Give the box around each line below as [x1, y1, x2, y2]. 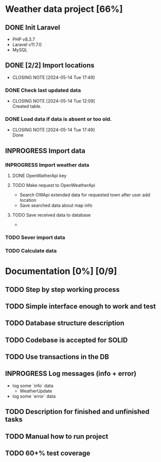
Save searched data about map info [19, 202, 93, 209]
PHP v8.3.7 [12, 36, 35, 42]
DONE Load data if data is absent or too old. [5, 115, 112, 122]
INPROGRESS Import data [5, 146, 86, 155]
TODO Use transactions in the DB [5, 353, 109, 361]
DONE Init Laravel [5, 23, 60, 32]
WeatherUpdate [19, 388, 53, 394]
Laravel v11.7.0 [12, 42, 42, 48]
